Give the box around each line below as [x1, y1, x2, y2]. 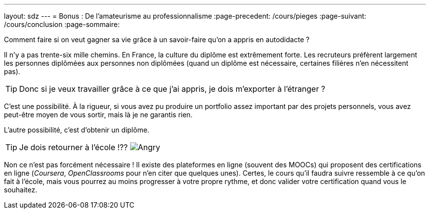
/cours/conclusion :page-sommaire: [4, 20, 120, 28]
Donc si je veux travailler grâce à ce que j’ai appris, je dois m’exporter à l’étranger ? [19, 84, 325, 94]
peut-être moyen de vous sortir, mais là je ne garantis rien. [4, 110, 193, 119]
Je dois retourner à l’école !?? [19, 142, 128, 152]
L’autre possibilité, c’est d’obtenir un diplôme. [4, 126, 150, 134]
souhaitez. [4, 186, 37, 194]
